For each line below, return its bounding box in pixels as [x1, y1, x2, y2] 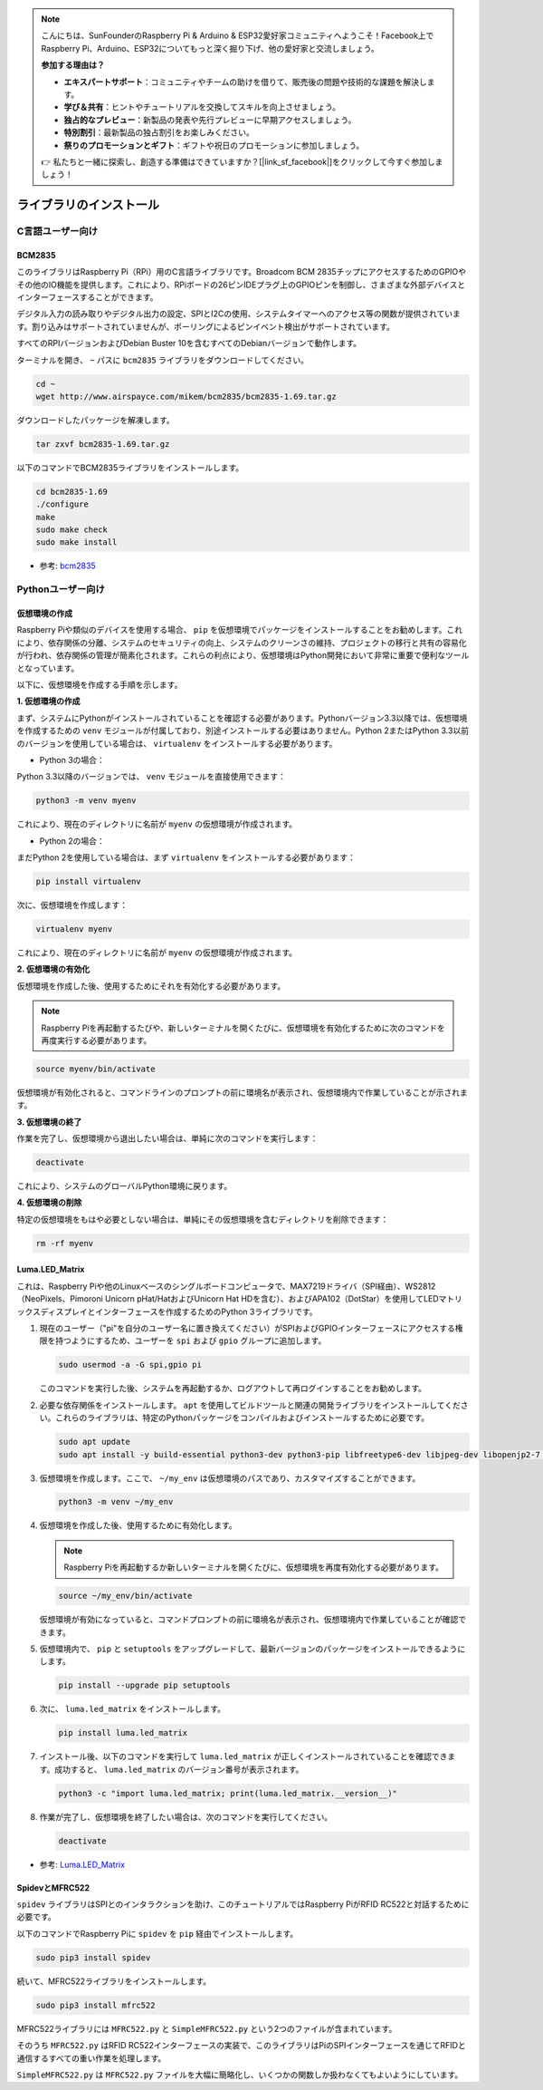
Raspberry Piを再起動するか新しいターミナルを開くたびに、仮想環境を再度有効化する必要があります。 [63, 1562, 443, 1572]
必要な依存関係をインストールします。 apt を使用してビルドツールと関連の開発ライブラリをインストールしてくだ [39, 1399, 461, 1410]
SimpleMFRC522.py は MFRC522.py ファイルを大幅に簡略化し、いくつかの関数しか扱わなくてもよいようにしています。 [16, 2069, 463, 2080]
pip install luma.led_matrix [58, 1727, 188, 1738]
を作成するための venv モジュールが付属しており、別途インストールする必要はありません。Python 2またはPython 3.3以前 [16, 725, 470, 736]
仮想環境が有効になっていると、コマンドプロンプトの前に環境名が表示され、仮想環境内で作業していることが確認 [39, 1614, 459, 1625]
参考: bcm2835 [39, 560, 96, 571]
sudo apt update [58, 1437, 131, 1447]
